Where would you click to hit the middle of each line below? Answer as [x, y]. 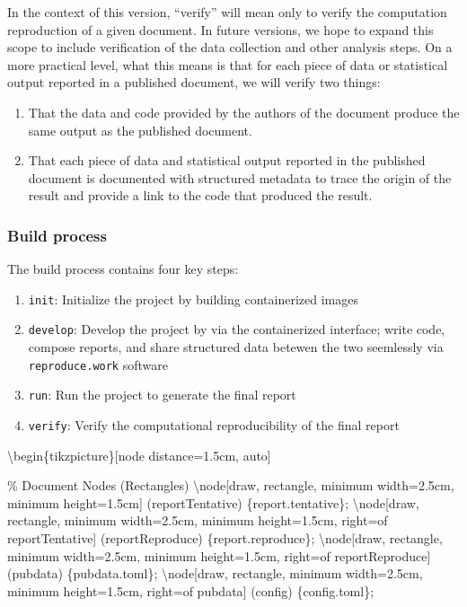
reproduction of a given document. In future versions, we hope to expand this [220, 29]
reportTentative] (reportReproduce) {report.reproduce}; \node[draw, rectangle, [225, 538]
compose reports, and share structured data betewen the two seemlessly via [236, 347]
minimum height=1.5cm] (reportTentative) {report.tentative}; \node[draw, [213, 502]
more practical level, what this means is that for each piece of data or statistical [228, 64]
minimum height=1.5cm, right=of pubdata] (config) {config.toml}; [191, 590]
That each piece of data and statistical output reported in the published [227, 160]
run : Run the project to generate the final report [162, 395]
